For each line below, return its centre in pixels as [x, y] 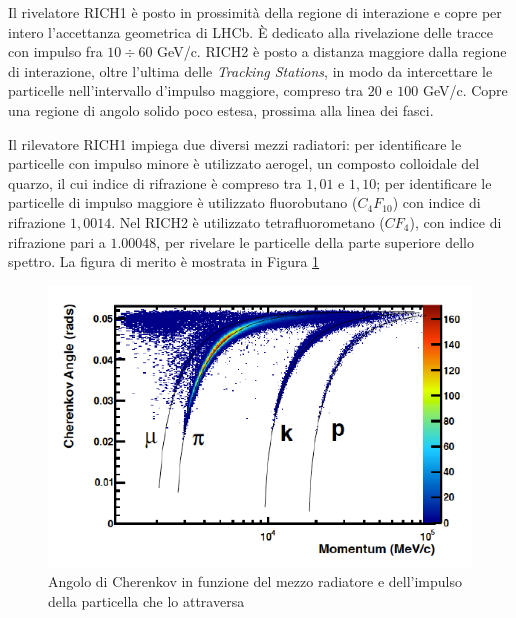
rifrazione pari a [57, 241]
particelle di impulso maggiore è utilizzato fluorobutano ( [183, 202]
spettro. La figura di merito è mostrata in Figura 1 [164, 261]
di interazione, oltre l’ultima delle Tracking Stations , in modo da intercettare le [250, 70]
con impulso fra [55, 51]
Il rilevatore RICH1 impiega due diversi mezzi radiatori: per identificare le [235, 143]
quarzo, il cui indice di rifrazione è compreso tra [155, 182]
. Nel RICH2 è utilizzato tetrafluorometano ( [248, 221]
